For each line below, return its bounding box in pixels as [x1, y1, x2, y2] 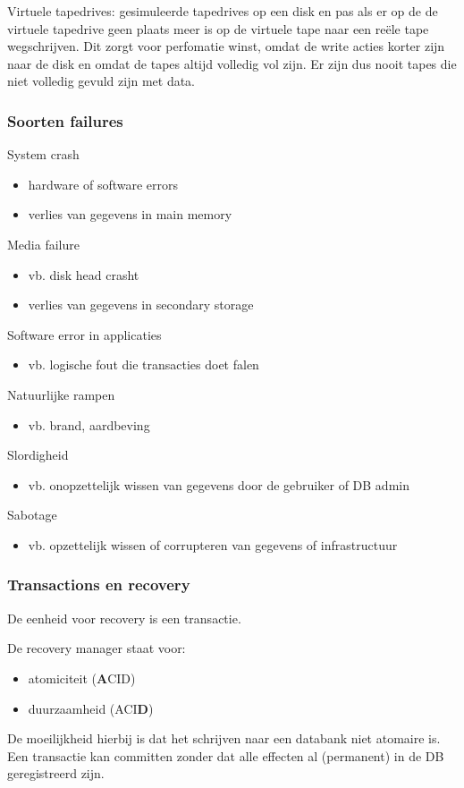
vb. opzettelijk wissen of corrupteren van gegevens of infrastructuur [28, 535, 398, 554]
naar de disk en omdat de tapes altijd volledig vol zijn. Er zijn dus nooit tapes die [7, 54, 457, 72]
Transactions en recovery [7, 573, 190, 596]
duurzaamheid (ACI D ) [28, 699, 154, 717]
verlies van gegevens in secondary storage [28, 295, 254, 314]
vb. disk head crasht [28, 265, 139, 284]
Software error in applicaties [7, 325, 162, 343]
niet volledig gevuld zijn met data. [7, 72, 196, 90]
